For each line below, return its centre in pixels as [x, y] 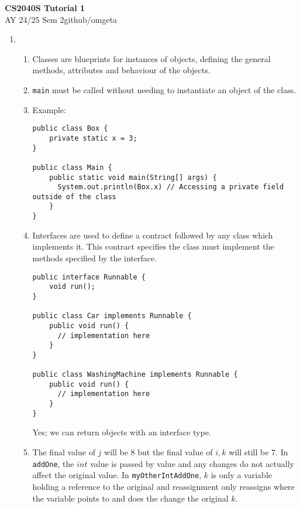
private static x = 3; [93, 138]
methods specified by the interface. [95, 258]
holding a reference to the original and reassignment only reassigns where [163, 486]
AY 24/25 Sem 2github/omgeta [61, 19]
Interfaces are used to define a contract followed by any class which [153, 235]
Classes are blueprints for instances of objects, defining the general [151, 58]
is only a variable [241, 475]
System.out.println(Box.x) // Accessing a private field [171, 187]
